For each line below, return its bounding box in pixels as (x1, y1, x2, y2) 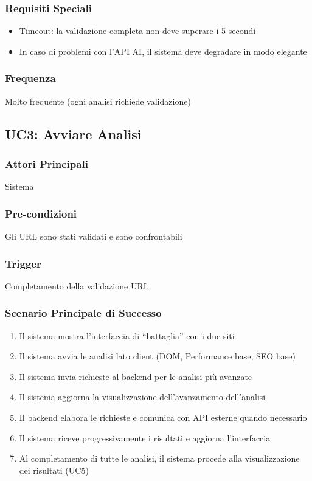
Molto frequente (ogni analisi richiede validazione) (5, 94, 191, 107)
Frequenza (5, 71, 56, 86)
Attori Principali (5, 156, 88, 171)
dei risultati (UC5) (19, 463, 89, 476)
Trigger (5, 255, 41, 271)
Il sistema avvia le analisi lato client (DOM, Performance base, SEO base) (19, 350, 296, 362)
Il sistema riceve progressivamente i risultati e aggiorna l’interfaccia (19, 431, 271, 444)
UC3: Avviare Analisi (5, 124, 142, 143)
